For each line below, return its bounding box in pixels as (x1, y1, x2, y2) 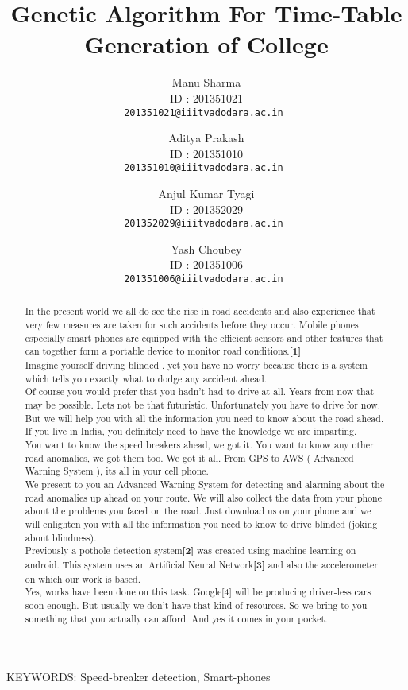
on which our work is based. (25, 572, 140, 585)
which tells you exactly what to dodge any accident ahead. (25, 371, 268, 385)
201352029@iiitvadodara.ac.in (124, 218, 283, 230)
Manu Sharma (171, 74, 241, 91)
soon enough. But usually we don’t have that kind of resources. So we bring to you (25, 598, 368, 611)
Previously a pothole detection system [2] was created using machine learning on (25, 544, 356, 558)
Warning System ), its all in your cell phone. (25, 464, 209, 478)
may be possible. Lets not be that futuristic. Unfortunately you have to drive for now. (25, 398, 380, 412)
